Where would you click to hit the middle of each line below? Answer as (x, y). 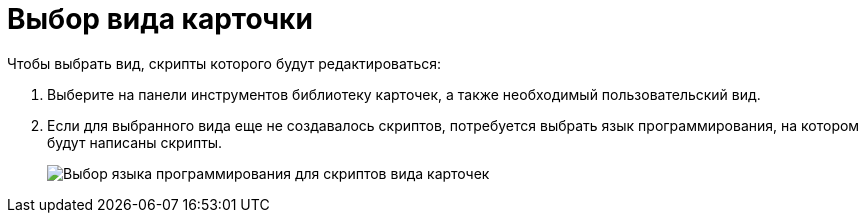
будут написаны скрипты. (135, 142)
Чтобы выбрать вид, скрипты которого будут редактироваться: (224, 63)
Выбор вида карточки (160, 19)
